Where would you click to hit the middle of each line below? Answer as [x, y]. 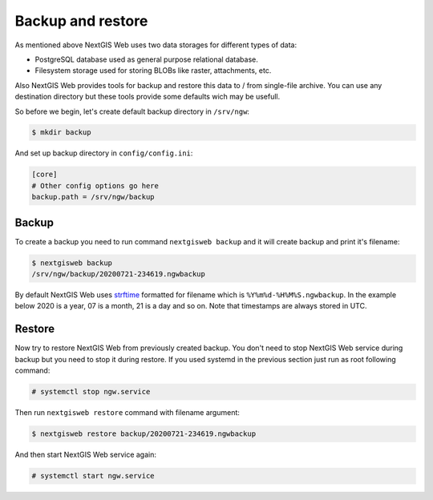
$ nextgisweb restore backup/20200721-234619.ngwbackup [144, 434]
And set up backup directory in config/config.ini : [104, 153]
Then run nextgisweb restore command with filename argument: [127, 413]
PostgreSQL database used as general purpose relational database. [146, 59]
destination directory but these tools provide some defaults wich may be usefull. [148, 97]
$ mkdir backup [61, 133]
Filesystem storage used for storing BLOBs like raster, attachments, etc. [153, 71]
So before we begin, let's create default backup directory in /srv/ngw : [132, 111]
